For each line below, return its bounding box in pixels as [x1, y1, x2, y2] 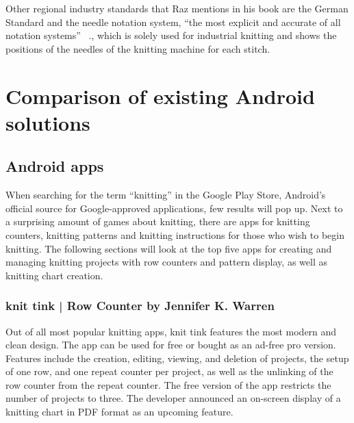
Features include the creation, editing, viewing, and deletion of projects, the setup [5, 350, 349, 365]
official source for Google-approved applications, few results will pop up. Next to [5, 201, 343, 215]
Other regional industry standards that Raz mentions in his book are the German [5, 1, 349, 15]
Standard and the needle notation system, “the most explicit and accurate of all [5, 14, 341, 29]
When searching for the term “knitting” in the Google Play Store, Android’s [5, 188, 326, 202]
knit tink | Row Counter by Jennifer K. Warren [5, 297, 275, 314]
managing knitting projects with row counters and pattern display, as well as [5, 255, 327, 269]
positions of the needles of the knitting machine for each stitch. [5, 41, 270, 55]
